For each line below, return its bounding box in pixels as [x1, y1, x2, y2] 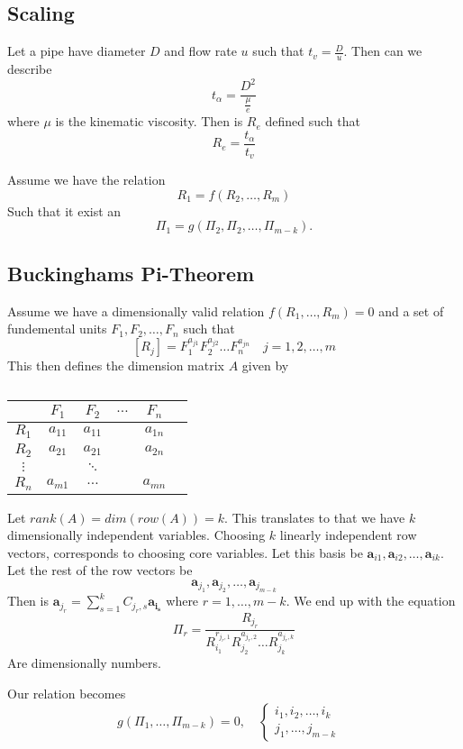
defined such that [265, 112, 360, 131]
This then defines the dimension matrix [7, 356, 224, 375]
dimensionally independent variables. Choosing [7, 525, 266, 544]
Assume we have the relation [7, 170, 166, 189]
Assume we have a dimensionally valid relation [7, 301, 265, 320]
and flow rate [164, 41, 237, 60]
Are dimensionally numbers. [7, 653, 161, 672]
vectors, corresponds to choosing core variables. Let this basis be [7, 543, 363, 562]
